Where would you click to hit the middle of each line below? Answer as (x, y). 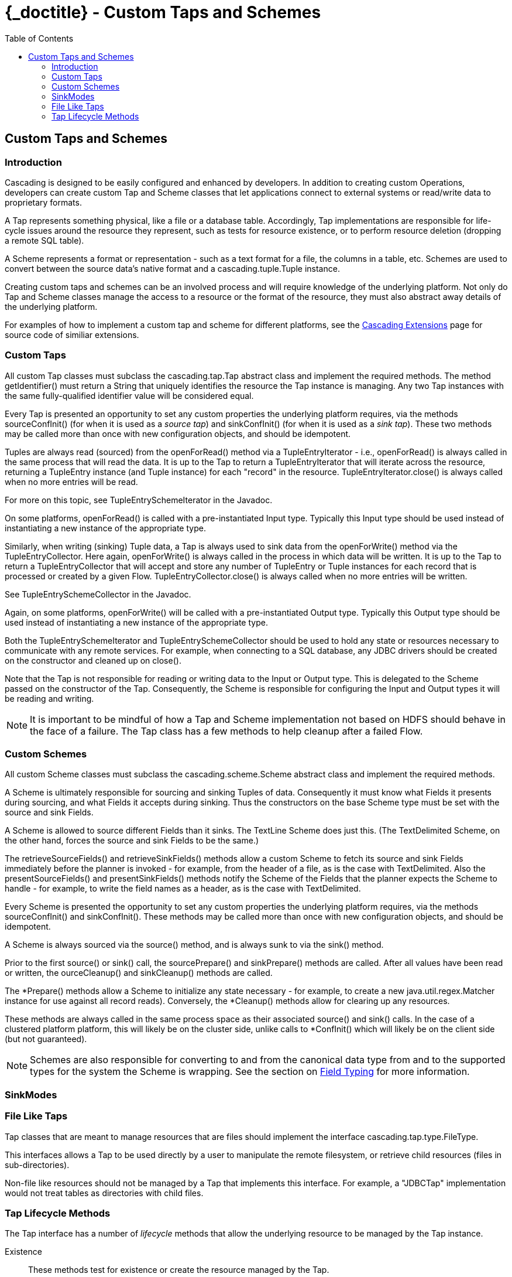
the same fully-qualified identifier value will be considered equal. (129, 395)
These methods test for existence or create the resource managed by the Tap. (179, 1270)
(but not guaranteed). (46, 1039)
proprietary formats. (43, 202)
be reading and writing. (49, 698)
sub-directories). (37, 1165)
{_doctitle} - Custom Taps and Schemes (163, 12)
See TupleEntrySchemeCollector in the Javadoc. (98, 594)
